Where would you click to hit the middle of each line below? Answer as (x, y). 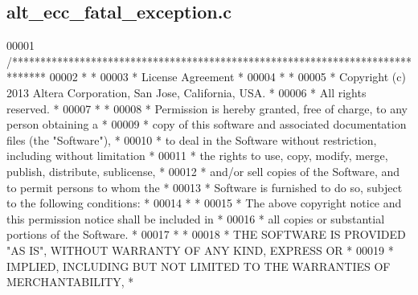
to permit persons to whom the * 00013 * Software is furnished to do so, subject (205, 187)
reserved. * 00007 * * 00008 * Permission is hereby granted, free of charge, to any (207, 108)
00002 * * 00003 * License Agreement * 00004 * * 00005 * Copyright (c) (227, 77)
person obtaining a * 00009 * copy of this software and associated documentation (207, 124)
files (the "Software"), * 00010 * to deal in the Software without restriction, (192, 139)
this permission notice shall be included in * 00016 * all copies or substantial (196, 218)
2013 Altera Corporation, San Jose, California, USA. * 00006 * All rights (186, 92)
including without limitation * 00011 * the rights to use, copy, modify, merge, (197, 156)
